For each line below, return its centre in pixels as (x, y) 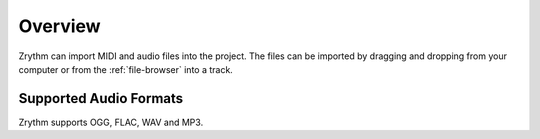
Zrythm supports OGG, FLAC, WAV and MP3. (111, 122)
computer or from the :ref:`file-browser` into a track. (126, 69)
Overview (59, 26)
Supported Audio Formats (101, 98)
